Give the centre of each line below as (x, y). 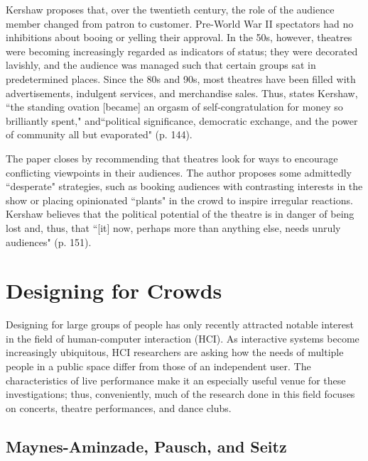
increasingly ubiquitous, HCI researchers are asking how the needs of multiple (175, 352)
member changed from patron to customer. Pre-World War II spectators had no (180, 23)
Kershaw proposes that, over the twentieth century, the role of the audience (170, 9)
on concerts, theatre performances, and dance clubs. (119, 407)
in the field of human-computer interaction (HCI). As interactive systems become (183, 338)
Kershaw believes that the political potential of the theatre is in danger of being (180, 214)
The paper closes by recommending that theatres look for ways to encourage (172, 158)
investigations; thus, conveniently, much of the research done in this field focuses (180, 394)
